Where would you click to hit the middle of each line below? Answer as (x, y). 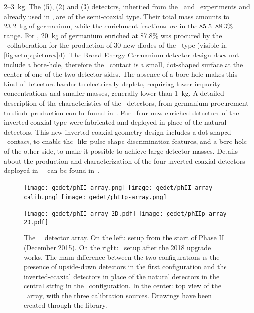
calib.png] (41, 197)
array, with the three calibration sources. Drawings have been (119, 295)
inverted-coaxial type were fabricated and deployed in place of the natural (115, 122)
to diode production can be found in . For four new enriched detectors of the (122, 112)
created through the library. (65, 305)
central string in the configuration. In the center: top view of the (122, 286)
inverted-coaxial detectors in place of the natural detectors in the (122, 276)
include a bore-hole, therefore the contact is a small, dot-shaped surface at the (124, 64)
